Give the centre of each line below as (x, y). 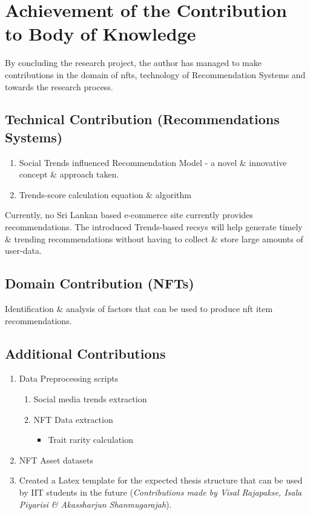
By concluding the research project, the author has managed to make (133, 63)
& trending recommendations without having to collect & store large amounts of (154, 238)
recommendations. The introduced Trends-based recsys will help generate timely (154, 227)
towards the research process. (59, 86)
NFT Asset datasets (56, 460)
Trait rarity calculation (91, 440)
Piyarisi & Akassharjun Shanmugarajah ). (95, 504)
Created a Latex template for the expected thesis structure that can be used (161, 480)
